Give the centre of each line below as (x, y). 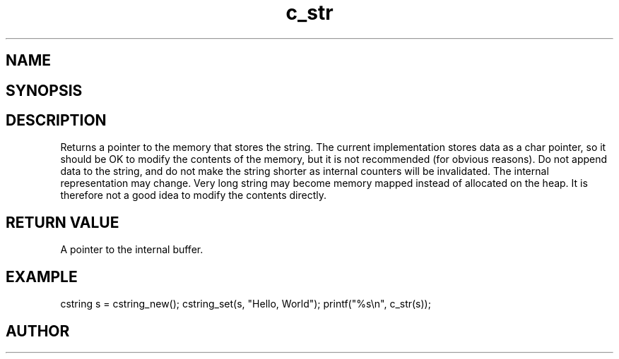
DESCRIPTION (56, 121)
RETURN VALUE (63, 222)
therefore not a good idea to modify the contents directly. (193, 195)
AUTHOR (38, 331)
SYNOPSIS (44, 90)
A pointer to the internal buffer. (132, 250)
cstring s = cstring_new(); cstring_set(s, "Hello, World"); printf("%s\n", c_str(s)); (246, 304)
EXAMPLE (42, 276)
